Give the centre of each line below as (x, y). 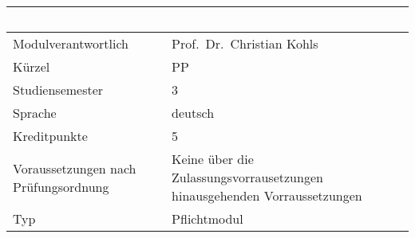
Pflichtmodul (207, 218)
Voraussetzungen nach (75, 168)
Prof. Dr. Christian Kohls (245, 43)
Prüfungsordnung (61, 186)
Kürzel (32, 66)
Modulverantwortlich (71, 43)
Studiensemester (58, 90)
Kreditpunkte (50, 136)
